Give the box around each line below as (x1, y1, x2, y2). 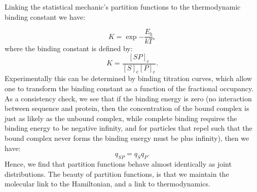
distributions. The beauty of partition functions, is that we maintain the (5, 168, 229, 179)
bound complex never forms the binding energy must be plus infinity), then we (5, 133, 249, 143)
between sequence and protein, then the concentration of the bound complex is (5, 103, 249, 113)
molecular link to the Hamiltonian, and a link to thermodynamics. (5, 178, 210, 189)
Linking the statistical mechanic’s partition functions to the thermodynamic (5, 2, 241, 12)
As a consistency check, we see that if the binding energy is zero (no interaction (5, 93, 252, 103)
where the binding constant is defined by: (5, 43, 133, 54)
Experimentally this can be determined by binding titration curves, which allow (5, 73, 252, 84)
